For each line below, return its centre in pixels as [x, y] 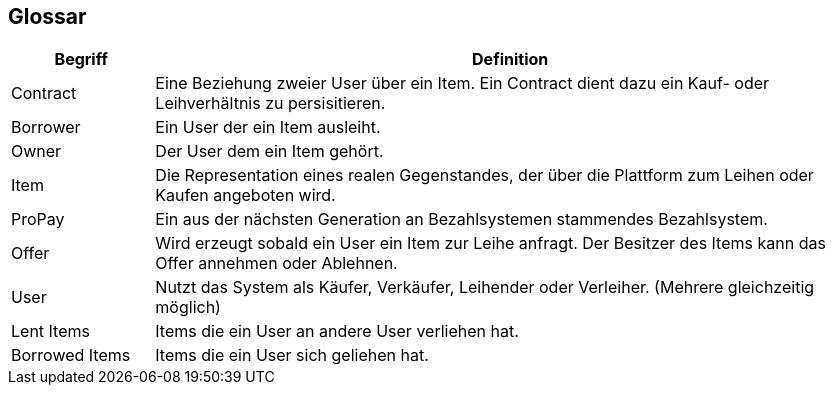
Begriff [81, 59]
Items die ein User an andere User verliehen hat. [337, 331]
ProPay [38, 219]
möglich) [188, 307]
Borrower [46, 127]
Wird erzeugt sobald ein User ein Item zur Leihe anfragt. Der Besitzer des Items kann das [490, 243]
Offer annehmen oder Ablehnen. [276, 263]
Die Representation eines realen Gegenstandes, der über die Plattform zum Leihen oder [484, 175]
